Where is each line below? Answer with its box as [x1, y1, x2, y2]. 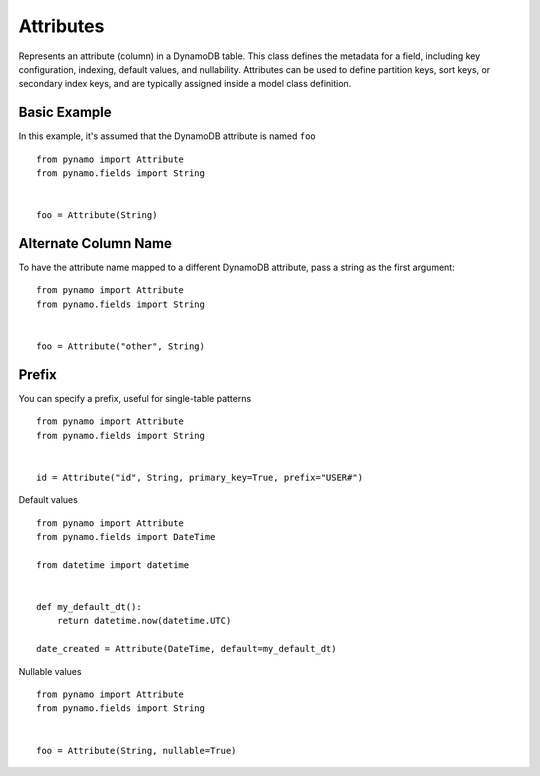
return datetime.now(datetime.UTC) [56, 615, 232, 627]
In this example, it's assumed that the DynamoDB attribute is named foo [18, 130, 317, 142]
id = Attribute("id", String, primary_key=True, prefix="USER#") [36, 471, 364, 483]
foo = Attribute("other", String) [36, 341, 205, 352]
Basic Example [18, 104, 112, 121]
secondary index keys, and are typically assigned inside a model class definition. [18, 78, 352, 90]
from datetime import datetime [36, 559, 190, 570]
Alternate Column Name [18, 235, 172, 252]
